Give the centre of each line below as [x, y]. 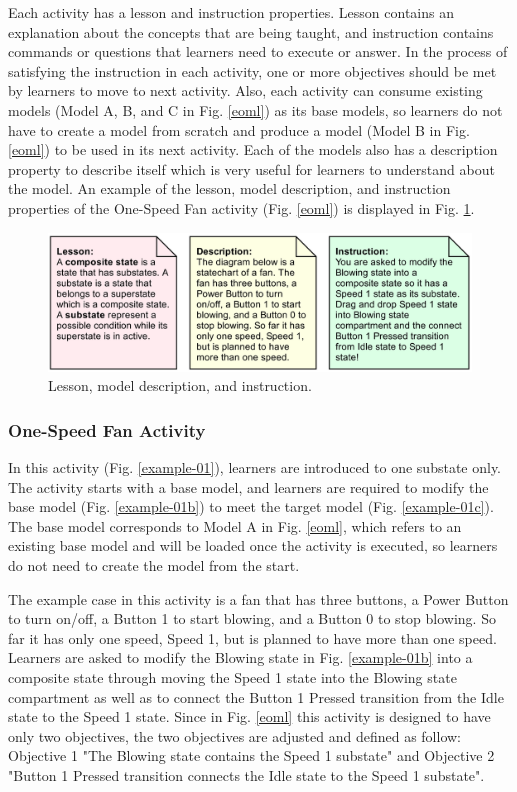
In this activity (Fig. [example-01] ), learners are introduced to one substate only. [255, 467]
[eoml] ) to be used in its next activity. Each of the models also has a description [253, 149]
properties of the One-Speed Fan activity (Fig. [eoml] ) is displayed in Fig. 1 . [241, 207]
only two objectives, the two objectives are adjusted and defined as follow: [234, 735]
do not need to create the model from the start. [154, 565]
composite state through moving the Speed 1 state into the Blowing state [232, 677]
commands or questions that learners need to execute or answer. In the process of [258, 51]
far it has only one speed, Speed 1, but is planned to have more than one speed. [252, 637]
